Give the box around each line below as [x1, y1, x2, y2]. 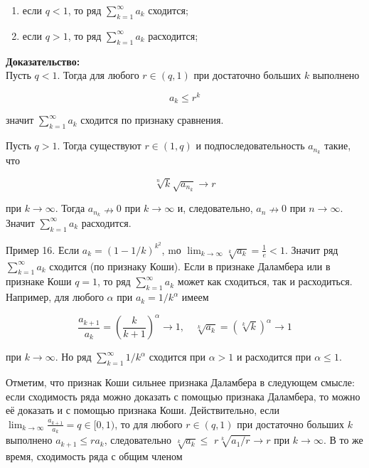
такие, [324, 138, 351, 153]
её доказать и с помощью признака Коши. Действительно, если [6, 403, 279, 418]
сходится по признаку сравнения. [80, 112, 224, 127]
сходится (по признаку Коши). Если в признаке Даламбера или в [49, 258, 331, 273]
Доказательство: [6, 53, 80, 68]
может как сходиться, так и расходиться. [177, 274, 353, 289]
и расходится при [236, 349, 311, 364]
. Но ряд [55, 349, 92, 364]
